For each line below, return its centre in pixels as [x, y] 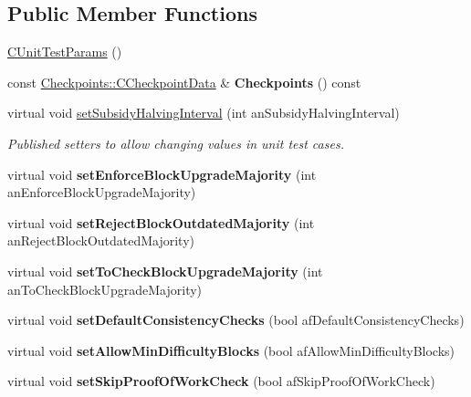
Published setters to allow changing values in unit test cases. [176, 143]
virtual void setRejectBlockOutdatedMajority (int [161, 222]
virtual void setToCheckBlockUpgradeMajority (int [165, 271]
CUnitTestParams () [65, 52]
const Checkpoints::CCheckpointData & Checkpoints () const [184, 82]
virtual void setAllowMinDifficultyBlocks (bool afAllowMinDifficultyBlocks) [231, 350]
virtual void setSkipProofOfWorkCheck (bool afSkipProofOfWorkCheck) [221, 381]
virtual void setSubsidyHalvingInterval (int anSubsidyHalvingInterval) [204, 113]
